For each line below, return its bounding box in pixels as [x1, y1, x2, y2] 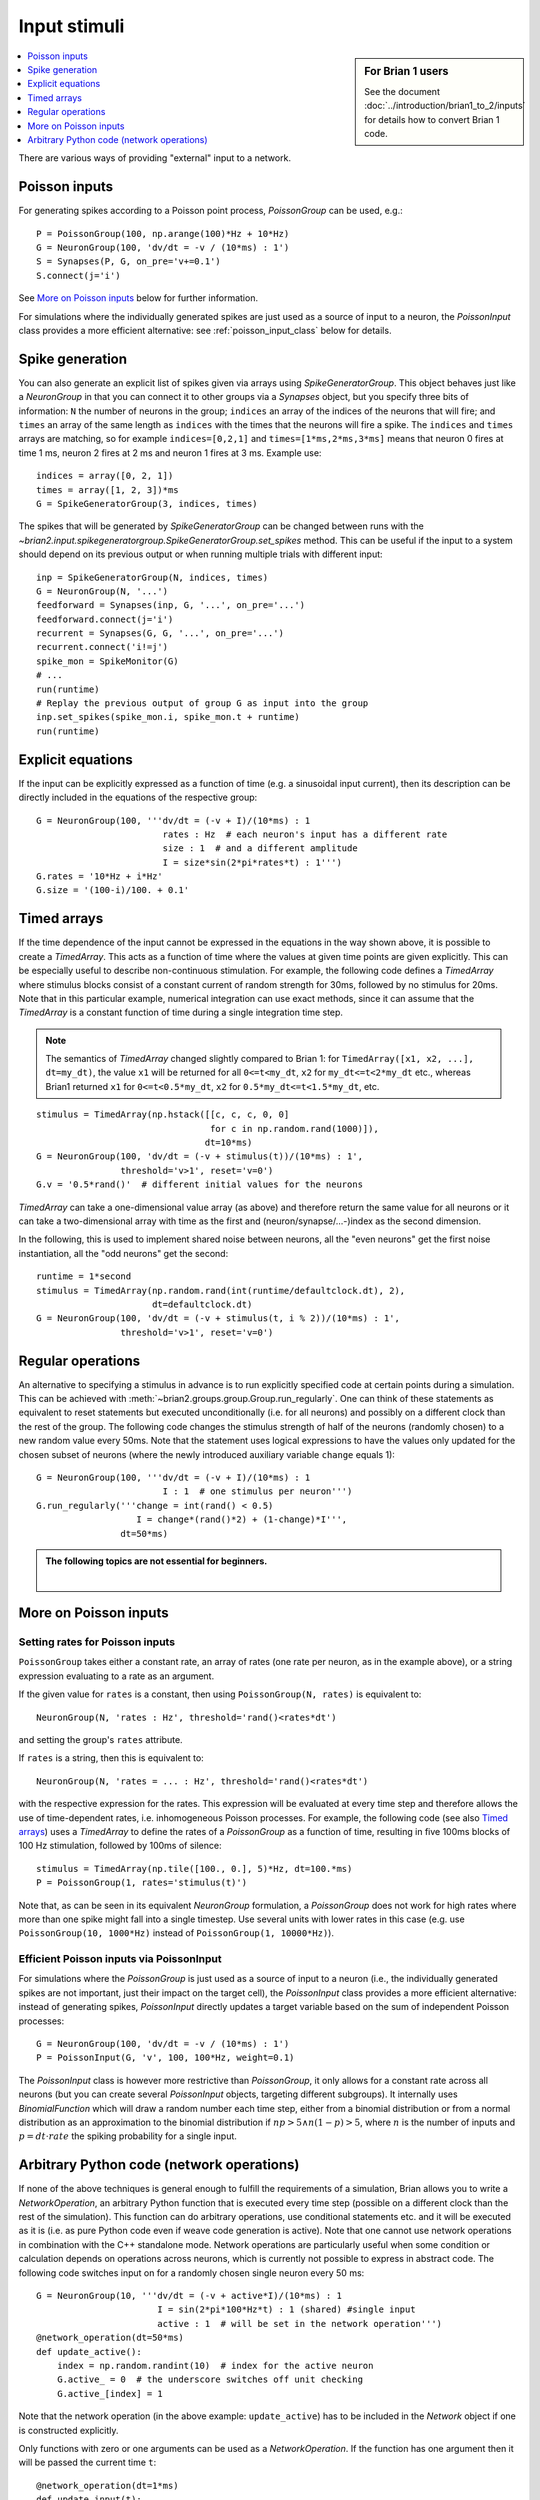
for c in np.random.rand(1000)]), [210, 1123, 379, 1134]
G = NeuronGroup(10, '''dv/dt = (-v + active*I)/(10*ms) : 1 [36, 2290, 342, 2302]
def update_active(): [36, 2346, 142, 2357]
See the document [364, 85, 440, 97]
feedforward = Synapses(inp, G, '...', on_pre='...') [36, 600, 305, 611]
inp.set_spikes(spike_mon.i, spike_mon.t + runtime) [36, 711, 300, 723]
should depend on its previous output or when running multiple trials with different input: [18, 548, 384, 560]
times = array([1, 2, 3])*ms [36, 484, 179, 495]
